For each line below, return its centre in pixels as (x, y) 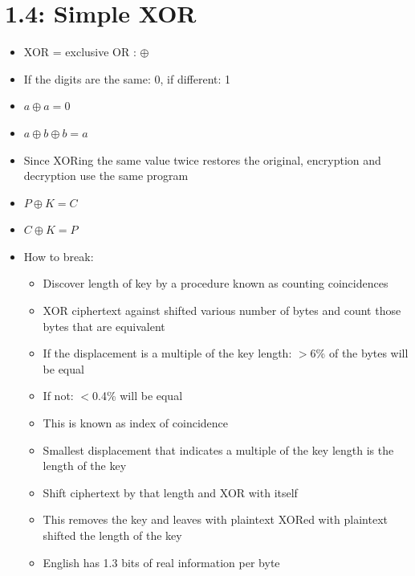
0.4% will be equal (138, 396)
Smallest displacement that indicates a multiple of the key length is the (218, 449)
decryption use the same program (106, 176)
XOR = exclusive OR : (80, 52)
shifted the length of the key (112, 535)
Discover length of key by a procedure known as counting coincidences (216, 283)
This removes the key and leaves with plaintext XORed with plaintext (215, 519)
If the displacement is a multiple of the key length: (167, 353)
